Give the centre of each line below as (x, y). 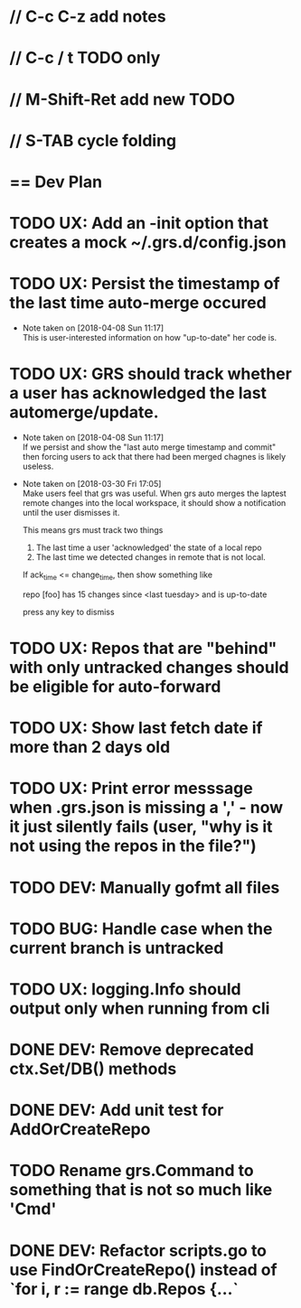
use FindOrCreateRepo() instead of (143, 1270)
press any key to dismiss (68, 612)
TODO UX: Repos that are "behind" (143, 648)
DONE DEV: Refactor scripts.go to (138, 1251)
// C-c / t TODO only (85, 58)
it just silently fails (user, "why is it (141, 827)
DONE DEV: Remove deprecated (132, 1050)
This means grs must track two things (93, 530)
